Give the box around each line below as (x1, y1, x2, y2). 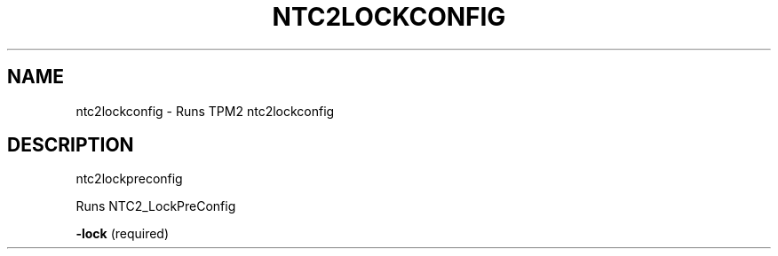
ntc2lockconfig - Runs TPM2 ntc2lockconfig (75, 103, 335, 119)
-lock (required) (75, 226, 170, 242)
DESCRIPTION (7, 134, 134, 157)
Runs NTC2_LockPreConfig (75, 198, 236, 214)
